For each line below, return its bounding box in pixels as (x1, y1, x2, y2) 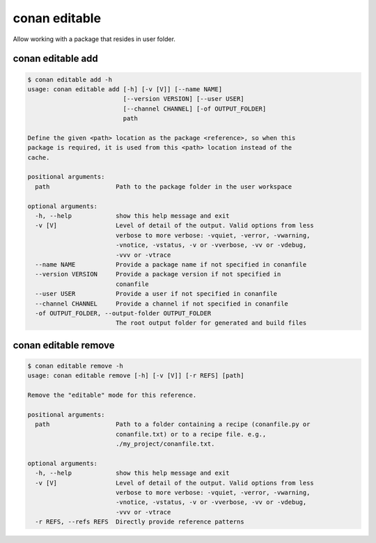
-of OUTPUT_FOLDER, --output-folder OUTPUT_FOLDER (35, 309, 212, 317)
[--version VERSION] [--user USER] (123, 95, 244, 103)
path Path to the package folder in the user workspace (35, 182, 292, 191)
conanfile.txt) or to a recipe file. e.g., (115, 430, 267, 438)
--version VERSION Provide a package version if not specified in (35, 270, 281, 278)
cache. (27, 153, 50, 162)
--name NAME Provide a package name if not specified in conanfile (35, 260, 307, 268)
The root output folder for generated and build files (115, 319, 307, 327)
